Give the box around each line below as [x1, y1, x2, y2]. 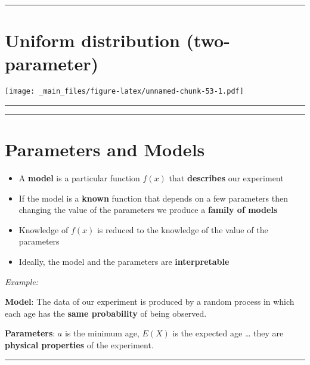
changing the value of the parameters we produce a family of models [18, 203, 278, 216]
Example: [5, 275, 39, 287]
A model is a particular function [18, 172, 140, 184]
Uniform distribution [5, 28, 180, 52]
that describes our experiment [169, 172, 284, 184]
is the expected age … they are [172, 327, 284, 339]
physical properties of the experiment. [5, 339, 154, 351]
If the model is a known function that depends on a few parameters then [18, 191, 288, 204]
